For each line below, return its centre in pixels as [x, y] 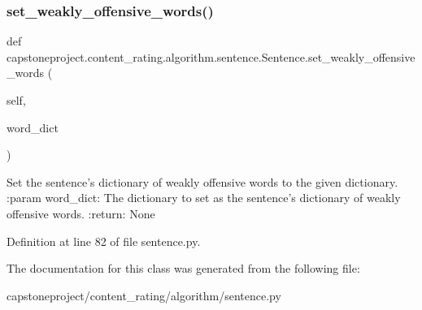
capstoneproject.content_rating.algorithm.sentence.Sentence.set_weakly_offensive [211, 56]
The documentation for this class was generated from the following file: [183, 268]
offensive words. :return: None [81, 213]
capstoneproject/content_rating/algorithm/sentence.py [144, 295]
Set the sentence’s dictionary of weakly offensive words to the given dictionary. [202, 181]
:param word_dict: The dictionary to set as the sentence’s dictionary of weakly [204, 198]
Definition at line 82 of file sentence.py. [104, 241]
